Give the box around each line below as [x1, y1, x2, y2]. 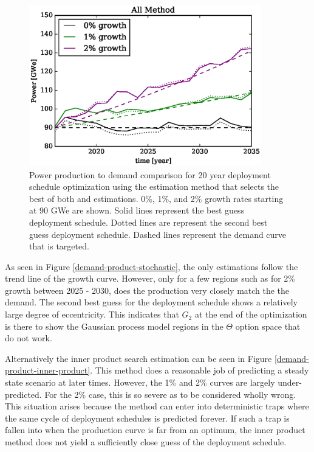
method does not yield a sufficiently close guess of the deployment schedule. [5, 436, 287, 448]
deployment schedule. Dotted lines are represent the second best [29, 215, 268, 228]
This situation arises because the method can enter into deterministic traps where [5, 400, 309, 412]
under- [278, 376, 302, 389]
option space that [235, 319, 301, 332]
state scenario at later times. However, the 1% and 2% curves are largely [5, 376, 275, 389]
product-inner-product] [5, 364, 90, 377]
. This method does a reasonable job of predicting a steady [90, 364, 309, 377]
